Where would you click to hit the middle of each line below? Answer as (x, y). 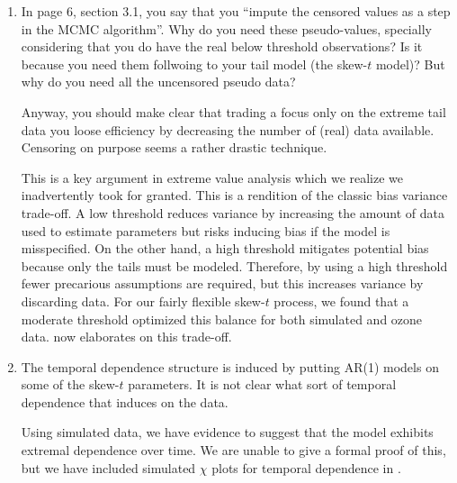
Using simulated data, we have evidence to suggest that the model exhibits (227, 432)
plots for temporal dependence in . (306, 467)
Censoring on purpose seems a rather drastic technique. (174, 147)
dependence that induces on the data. (125, 401)
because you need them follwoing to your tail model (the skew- (194, 64)
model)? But (410, 64)
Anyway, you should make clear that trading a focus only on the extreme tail (233, 111)
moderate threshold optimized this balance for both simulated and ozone (222, 319)
